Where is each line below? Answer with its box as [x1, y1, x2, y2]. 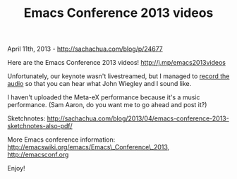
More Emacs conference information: [7, 135, 116, 144]
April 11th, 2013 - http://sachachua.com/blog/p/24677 [7, 44, 164, 54]
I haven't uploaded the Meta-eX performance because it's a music [7, 93, 200, 101]
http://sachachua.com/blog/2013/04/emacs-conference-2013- [47, 114, 229, 123]
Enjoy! [7, 164, 26, 173]
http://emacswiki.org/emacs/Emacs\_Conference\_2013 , [7, 143, 170, 152]
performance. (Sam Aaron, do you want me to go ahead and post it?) [7, 101, 207, 109]
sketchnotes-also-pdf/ [7, 122, 73, 130]
